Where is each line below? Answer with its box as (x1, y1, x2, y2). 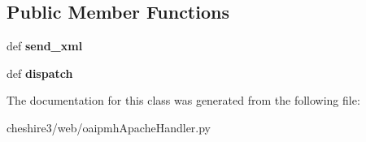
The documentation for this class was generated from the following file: (7, 92, 360, 109)
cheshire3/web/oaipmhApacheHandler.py (7, 118, 211, 136)
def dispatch (7, 64, 73, 81)
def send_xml (7, 37, 83, 54)
